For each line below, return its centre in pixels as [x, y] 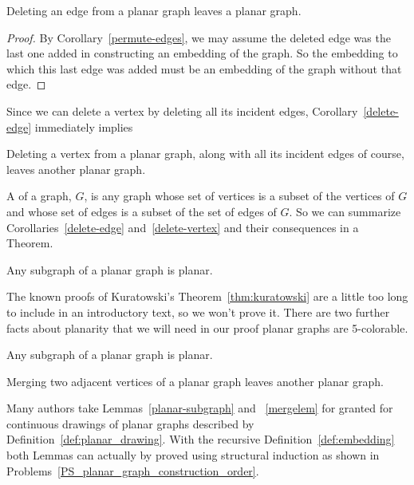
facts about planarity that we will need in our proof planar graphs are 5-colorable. [207, 327]
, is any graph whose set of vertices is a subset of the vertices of [239, 196]
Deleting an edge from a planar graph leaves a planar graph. [154, 10]
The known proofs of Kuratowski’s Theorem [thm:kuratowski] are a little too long [207, 296]
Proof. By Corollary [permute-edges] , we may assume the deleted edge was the [199, 37]
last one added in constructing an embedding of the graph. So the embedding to [202, 53]
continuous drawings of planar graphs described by [130, 423]
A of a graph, [39, 196]
